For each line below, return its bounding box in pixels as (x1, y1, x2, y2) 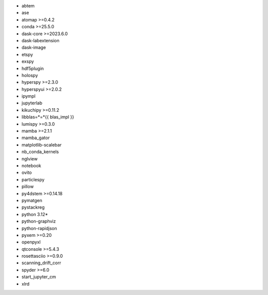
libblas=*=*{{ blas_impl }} (21, 114, 74, 120)
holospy (21, 72, 38, 78)
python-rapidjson (21, 225, 57, 231)
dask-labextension (21, 37, 60, 43)
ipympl (21, 93, 36, 99)
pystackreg (21, 204, 45, 211)
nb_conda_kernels (21, 149, 59, 155)
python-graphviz (21, 219, 56, 224)
